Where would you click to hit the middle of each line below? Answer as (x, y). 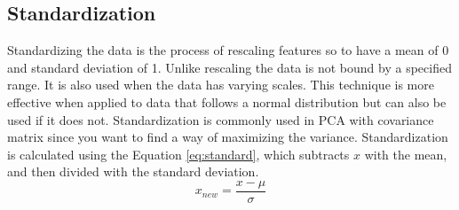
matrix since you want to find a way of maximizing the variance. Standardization (228, 137)
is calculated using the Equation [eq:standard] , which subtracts (178, 154)
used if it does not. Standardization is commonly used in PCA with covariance (221, 119)
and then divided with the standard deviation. (133, 171)
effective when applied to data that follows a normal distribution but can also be (227, 101)
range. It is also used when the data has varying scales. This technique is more (221, 85)
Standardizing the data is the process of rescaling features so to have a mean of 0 (228, 50)
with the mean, (406, 154)
